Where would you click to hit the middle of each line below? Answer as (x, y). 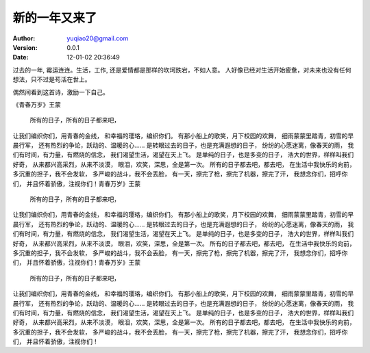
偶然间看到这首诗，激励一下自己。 (61, 92)
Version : (25, 47)
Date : (21, 57)
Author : (24, 38)
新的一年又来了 (55, 18)
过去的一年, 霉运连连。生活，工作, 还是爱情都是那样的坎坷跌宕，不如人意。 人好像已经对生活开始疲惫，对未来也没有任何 (182, 70)
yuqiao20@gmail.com (98, 38)
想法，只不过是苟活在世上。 (52, 79)
